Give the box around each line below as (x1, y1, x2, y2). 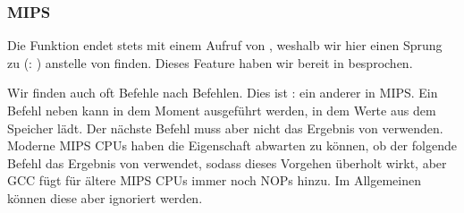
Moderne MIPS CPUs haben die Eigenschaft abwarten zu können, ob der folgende (7, 136, 457, 155)
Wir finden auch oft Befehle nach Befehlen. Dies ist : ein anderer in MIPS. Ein (7, 83, 438, 102)
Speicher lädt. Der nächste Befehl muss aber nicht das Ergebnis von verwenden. (7, 118, 443, 137)
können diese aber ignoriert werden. (7, 188, 203, 207)
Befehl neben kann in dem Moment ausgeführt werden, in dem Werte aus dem (7, 101, 436, 119)
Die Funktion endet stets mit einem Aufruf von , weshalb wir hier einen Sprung (7, 36, 443, 55)
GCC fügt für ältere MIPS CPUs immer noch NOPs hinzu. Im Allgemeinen (7, 171, 421, 190)
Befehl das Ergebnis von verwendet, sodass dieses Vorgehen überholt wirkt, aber (7, 153, 447, 172)
